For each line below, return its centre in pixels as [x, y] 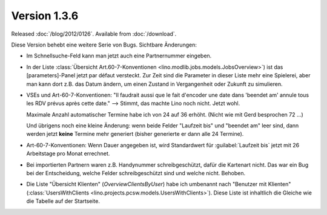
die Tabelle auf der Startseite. [63, 201]
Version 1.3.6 [45, 16]
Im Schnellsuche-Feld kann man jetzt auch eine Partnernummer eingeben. [119, 56]
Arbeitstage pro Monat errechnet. [68, 153]
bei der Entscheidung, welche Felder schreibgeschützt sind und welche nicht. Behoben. [136, 173]
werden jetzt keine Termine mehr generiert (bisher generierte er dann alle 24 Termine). [135, 134]
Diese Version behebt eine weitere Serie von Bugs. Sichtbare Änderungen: [104, 45]
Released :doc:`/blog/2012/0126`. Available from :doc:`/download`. [94, 34]
